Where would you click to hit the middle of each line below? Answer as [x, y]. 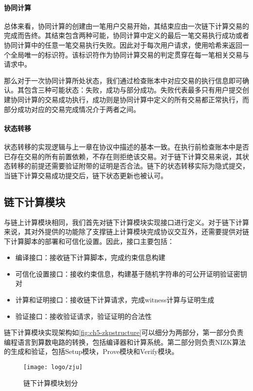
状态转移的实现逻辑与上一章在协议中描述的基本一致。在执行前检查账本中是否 [126, 146]
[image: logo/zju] [53, 367]
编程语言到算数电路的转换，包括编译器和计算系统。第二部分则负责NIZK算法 [125, 342]
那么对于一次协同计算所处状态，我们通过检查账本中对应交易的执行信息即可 [123, 80]
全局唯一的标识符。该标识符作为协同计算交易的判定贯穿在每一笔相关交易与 [130, 54]
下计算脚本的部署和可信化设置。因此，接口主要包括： [89, 241]
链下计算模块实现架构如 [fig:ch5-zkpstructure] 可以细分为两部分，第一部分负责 [124, 332]
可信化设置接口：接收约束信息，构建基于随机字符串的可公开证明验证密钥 [131, 273]
